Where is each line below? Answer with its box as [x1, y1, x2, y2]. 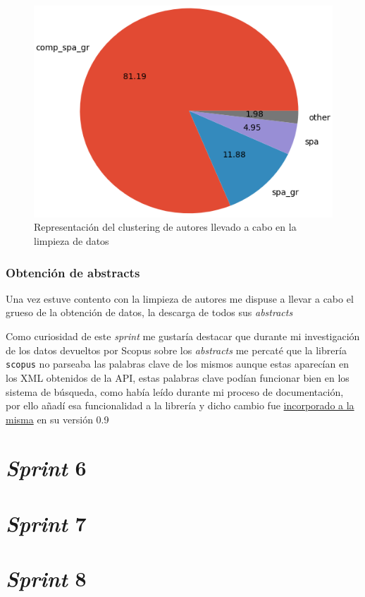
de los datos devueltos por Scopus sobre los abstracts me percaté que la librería [6, 342, 347, 357]
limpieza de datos [34, 234, 109, 248]
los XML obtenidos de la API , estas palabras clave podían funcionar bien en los [6, 370, 349, 385]
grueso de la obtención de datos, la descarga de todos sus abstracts [6, 305, 293, 320]
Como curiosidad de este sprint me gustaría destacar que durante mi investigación [6, 329, 360, 344]
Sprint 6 [6, 453, 87, 483]
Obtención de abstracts [6, 263, 140, 281]
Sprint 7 [6, 508, 87, 538]
